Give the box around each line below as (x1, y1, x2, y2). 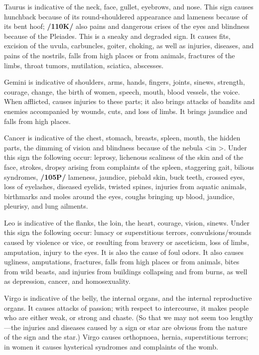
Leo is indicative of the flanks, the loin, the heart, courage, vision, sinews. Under (4, 217, 250, 228)
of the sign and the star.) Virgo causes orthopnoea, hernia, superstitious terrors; (4, 332, 249, 342)
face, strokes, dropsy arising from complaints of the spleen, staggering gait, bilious (4, 161, 255, 172)
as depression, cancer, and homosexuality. (4, 276, 130, 286)
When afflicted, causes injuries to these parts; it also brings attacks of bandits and (4, 96, 255, 107)
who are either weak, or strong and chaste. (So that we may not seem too (4, 312, 229, 323)
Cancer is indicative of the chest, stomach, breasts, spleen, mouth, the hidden (4, 132, 241, 143)
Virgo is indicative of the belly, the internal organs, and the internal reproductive (4, 293, 252, 303)
